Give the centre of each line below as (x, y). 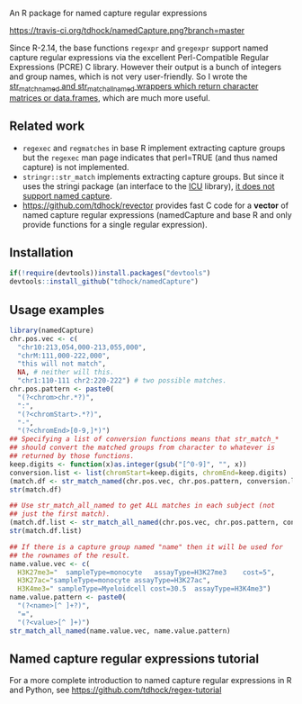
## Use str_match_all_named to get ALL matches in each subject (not (142, 506)
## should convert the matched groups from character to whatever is (142, 448)
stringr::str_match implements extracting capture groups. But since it (153, 176)
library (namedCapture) (52, 330)
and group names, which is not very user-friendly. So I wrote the (129, 77)
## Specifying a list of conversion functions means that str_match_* (144, 439)
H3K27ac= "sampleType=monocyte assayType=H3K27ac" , (114, 581)
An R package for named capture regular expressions (108, 13)
